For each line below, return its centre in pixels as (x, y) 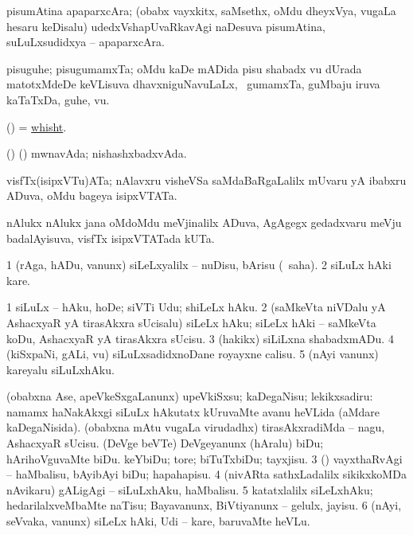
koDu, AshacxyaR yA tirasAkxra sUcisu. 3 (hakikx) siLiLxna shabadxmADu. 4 (200, 338)
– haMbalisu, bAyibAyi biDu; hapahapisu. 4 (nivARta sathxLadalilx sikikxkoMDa (206, 474)
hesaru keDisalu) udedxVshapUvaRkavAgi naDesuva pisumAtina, (166, 26)
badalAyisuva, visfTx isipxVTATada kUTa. (111, 238)
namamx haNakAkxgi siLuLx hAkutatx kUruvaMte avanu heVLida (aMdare (193, 411)
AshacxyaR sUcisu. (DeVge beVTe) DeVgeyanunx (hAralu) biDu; (165, 443)
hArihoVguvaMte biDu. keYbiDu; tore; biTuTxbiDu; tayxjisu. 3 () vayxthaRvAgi (205, 458)
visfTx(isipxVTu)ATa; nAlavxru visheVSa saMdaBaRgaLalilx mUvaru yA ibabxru (206, 180)
